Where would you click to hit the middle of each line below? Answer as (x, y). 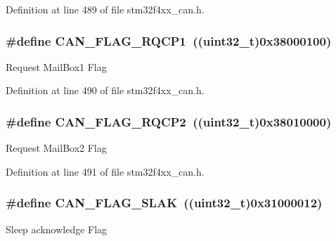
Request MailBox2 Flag (56, 148)
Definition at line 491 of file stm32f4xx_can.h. (105, 171)
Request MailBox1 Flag (56, 66)
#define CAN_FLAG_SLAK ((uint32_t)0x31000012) (164, 203)
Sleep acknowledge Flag (57, 229)
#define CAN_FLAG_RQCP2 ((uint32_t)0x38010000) (169, 121)
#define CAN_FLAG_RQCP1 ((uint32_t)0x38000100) (169, 40)
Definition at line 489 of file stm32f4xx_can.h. (105, 9)
